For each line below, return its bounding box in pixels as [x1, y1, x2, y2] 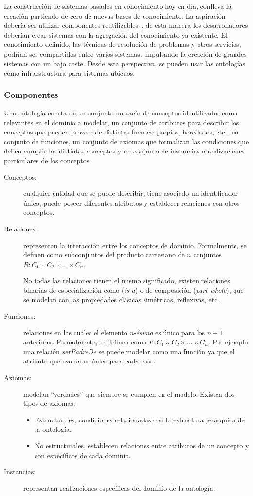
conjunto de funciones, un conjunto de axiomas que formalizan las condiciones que [4, 136, 249, 146]
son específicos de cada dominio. [35, 450, 131, 460]
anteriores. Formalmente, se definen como [23, 337, 147, 347]
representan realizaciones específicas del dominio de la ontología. [23, 482, 215, 493]
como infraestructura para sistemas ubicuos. [4, 68, 135, 78]
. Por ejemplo [208, 337, 248, 347]
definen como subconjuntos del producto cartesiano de [23, 249, 185, 260]
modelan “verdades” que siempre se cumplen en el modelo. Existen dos [23, 388, 235, 399]
